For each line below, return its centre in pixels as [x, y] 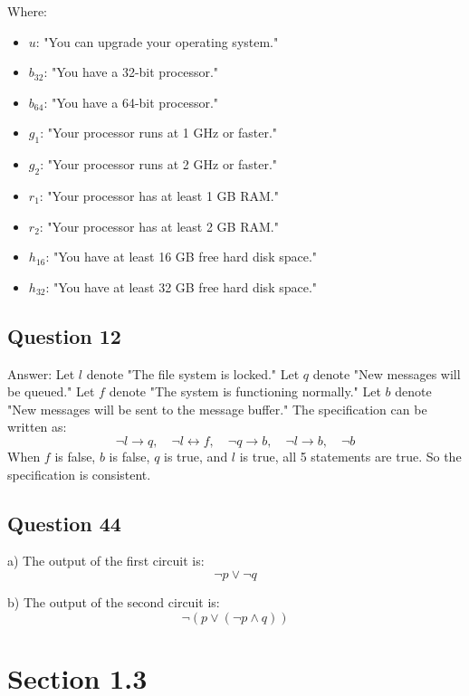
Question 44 [64, 523]
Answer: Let [41, 373]
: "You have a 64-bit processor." [131, 102]
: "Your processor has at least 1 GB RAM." [159, 195]
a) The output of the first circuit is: [106, 561]
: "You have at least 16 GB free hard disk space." [182, 257]
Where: [27, 11]
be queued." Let [51, 391]
